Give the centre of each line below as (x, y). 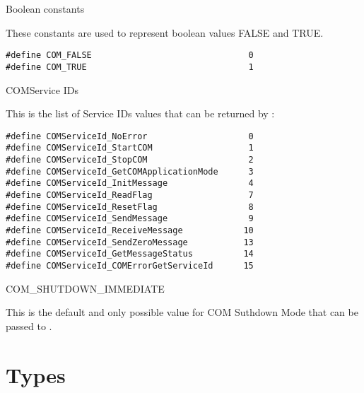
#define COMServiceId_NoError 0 (130, 136)
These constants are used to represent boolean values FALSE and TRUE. (165, 32)
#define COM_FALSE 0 (130, 55)
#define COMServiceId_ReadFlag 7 (130, 195)
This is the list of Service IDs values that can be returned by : (140, 113)
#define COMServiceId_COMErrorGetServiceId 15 (130, 265)
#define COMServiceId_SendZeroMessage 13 (130, 242)
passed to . (29, 325)
